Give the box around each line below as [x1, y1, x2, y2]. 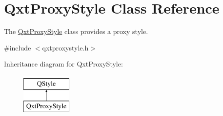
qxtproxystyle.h [42, 42, 89, 52]
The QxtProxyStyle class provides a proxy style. [4, 26, 148, 36]
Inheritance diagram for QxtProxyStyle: [4, 59, 123, 69]
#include [4, 42, 31, 52]
